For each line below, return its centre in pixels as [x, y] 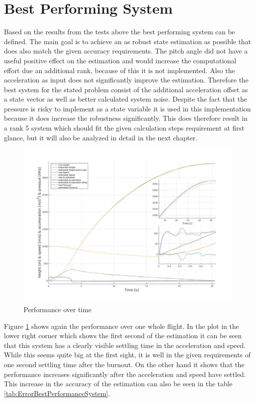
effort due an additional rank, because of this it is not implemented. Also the [119, 70]
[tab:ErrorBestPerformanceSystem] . [57, 393]
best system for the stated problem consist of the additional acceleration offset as [126, 89]
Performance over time [58, 309]
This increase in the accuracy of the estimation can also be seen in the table [118, 384]
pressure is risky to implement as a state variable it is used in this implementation [127, 108]
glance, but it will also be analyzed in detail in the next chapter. [101, 137]
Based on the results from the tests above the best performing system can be [120, 32]
